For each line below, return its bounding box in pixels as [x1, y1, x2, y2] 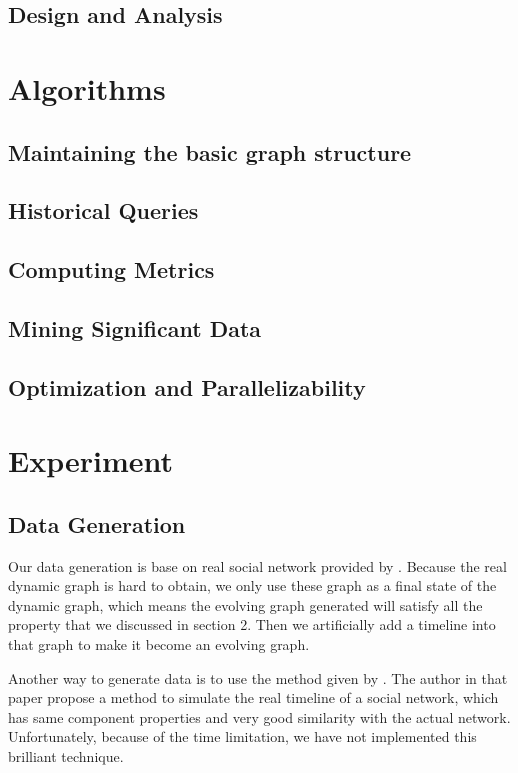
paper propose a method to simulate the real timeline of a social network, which [8, 687, 499, 708]
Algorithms [8, 67, 166, 108]
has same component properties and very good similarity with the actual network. [8, 706, 511, 727]
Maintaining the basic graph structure [8, 136, 412, 167]
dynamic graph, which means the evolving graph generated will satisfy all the [8, 594, 483, 615]
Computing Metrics [8, 254, 215, 285]
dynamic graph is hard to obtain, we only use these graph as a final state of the [8, 575, 497, 596]
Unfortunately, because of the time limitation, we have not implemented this [8, 726, 477, 747]
